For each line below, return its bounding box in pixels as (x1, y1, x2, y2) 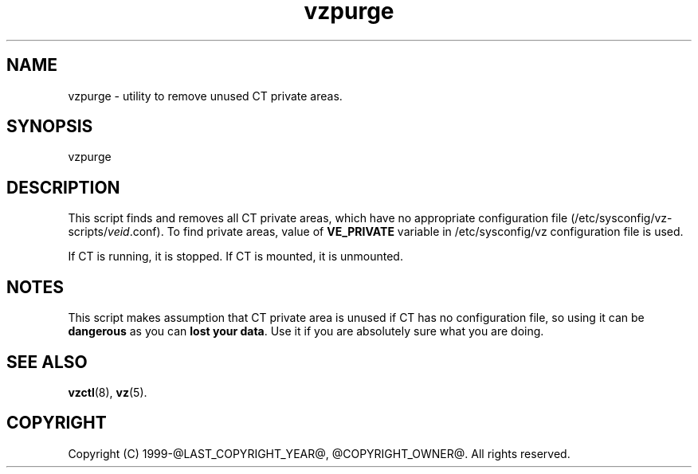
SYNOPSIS (6, 116, 93, 137)
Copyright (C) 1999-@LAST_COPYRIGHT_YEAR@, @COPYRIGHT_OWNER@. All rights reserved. (68, 446, 571, 460)
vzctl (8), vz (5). (68, 385, 147, 399)
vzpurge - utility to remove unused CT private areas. (68, 88, 343, 103)
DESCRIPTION (6, 177, 120, 198)
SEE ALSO (6, 351, 88, 372)
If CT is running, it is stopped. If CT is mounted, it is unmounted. (68, 249, 403, 264)
